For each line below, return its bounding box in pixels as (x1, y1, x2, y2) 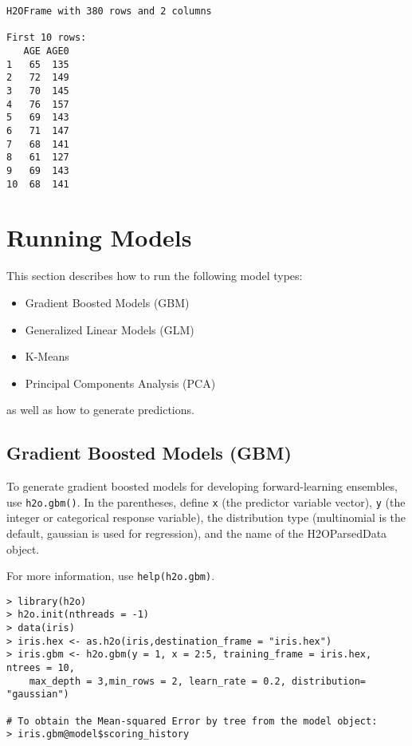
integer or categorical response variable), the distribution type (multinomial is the (6, 509, 406, 526)
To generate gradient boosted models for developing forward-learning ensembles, (6, 478, 398, 495)
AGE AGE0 (23, 45, 69, 57)
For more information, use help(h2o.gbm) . (6, 567, 215, 584)
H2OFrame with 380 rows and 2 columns (6, 6, 212, 17)
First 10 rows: (6, 32, 87, 44)
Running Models (6, 221, 192, 254)
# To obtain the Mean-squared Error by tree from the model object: (6, 715, 378, 727)
